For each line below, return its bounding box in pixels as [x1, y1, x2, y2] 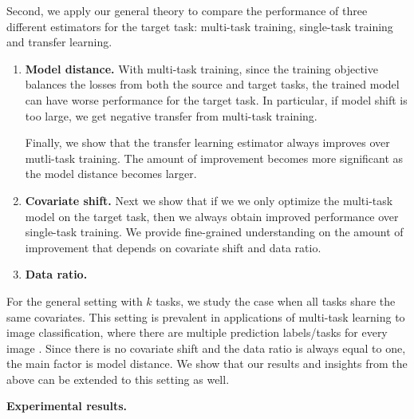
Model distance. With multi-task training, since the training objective [25, 60, 378, 77]
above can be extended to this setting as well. [6, 370, 230, 387]
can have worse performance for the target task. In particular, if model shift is [25, 91, 408, 108]
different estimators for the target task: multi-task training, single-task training [6, 18, 393, 34]
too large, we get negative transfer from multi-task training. [25, 107, 317, 124]
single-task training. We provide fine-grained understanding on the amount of [25, 223, 404, 240]
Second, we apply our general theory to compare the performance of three [6, 2, 368, 18]
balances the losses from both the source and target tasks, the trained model [25, 76, 400, 93]
